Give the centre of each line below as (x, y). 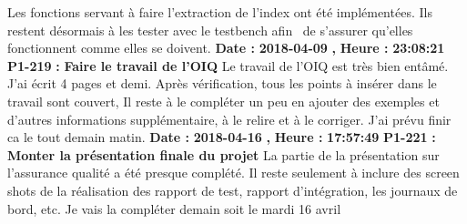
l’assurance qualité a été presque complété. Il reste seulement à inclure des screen (233, 173)
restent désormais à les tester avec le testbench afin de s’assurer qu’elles (210, 30)
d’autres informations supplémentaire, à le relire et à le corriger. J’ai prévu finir (229, 119)
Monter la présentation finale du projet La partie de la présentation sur (223, 154)
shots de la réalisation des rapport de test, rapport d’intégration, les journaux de (233, 190)
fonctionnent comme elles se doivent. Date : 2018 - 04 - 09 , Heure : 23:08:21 (226, 48)
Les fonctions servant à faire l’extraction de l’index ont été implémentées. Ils (220, 12)
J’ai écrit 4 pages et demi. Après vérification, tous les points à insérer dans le (222, 83)
